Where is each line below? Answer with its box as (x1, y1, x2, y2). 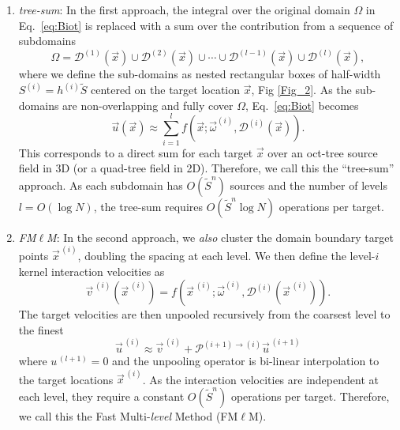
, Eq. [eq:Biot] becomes (245, 96, 359, 113)
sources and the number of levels (230, 176, 387, 193)
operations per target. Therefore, (230, 387, 390, 404)
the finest (18, 321, 64, 338)
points (18, 247, 49, 263)
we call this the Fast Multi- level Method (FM (18, 407, 238, 424)
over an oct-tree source (267, 144, 378, 160)
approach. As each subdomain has (18, 176, 183, 193)
